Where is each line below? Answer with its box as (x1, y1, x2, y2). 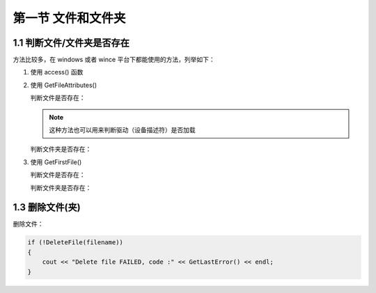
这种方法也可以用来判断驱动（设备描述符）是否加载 (49, 126, 196, 134)
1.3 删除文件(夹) (13, 202, 81, 214)
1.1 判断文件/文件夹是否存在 (13, 37, 130, 49)
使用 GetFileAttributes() (30, 81, 97, 89)
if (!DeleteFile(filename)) (27, 239, 123, 246)
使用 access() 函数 (30, 68, 84, 77)
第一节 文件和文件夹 (13, 10, 126, 26)
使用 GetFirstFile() (30, 157, 82, 166)
